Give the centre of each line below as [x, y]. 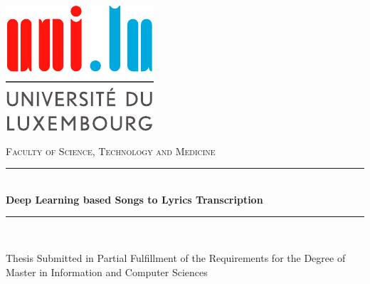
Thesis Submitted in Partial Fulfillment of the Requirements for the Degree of [176, 257]
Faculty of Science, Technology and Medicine [111, 151]
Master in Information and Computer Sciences [107, 272]
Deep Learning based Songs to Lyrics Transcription [134, 199]
